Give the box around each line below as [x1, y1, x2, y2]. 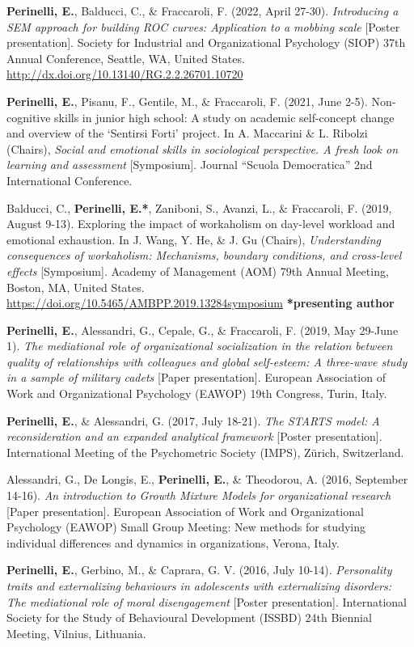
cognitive [6, 108, 51, 125]
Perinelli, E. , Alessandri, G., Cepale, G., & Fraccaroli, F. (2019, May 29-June [6, 321, 399, 338]
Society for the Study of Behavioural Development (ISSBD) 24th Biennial [6, 609, 372, 626]
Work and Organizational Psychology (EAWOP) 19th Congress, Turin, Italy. [6, 385, 387, 402]
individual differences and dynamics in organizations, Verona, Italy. [6, 534, 340, 551]
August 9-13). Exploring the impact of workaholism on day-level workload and [6, 215, 395, 232]
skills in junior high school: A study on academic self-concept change [54, 108, 395, 125]
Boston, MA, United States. [6, 278, 145, 295]
